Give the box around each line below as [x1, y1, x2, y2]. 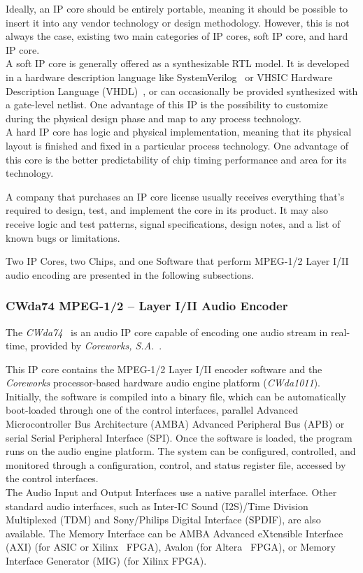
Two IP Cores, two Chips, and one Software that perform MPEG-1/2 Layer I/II [6, 254, 349, 268]
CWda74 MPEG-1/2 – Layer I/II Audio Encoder [6, 297, 288, 314]
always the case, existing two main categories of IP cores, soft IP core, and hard [6, 29, 348, 43]
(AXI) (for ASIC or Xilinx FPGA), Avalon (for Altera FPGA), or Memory [6, 539, 336, 554]
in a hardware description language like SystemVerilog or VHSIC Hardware [6, 69, 333, 84]
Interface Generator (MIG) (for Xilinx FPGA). [6, 553, 207, 567]
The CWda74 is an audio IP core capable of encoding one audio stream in [6, 324, 328, 339]
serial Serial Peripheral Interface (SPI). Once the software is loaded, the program [6, 430, 353, 444]
